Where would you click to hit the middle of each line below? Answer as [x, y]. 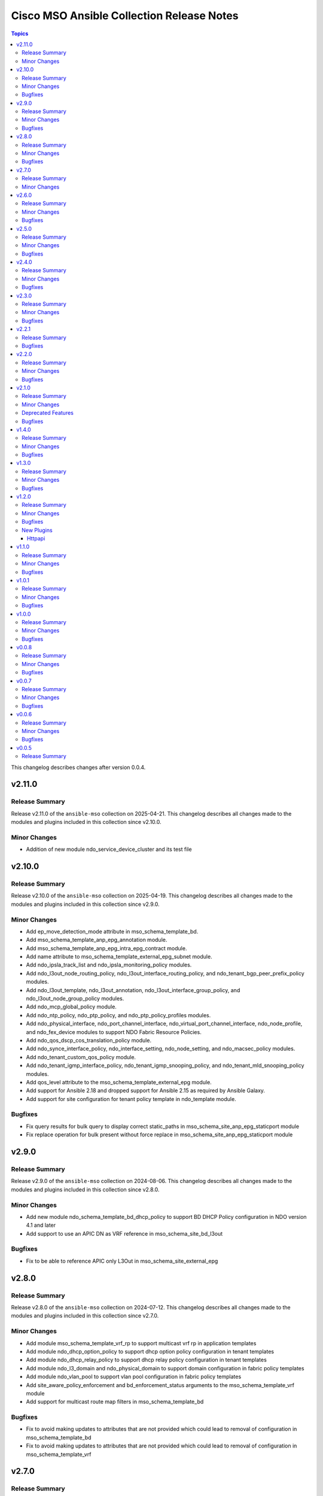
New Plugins [37, 530]
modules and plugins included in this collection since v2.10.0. [86, 822]
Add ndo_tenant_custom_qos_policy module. [81, 1057]
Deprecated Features [48, 413]
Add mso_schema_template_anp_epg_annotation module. [97, 940]
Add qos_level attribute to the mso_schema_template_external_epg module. [119, 1082]
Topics [20, 34]
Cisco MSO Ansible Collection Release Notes [125, 16]
